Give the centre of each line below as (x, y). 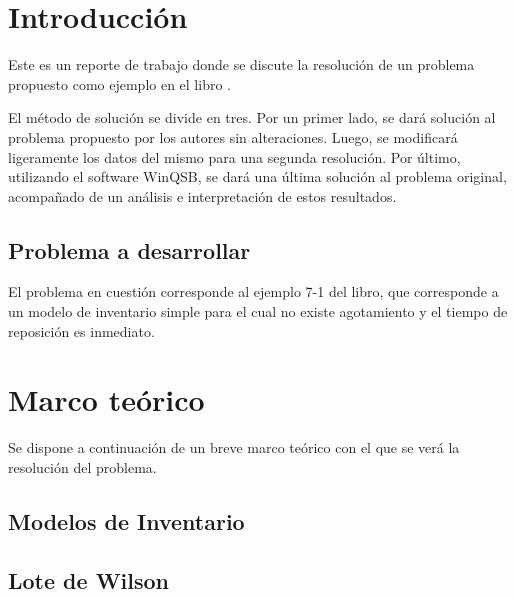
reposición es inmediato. (81, 330)
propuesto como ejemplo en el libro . (119, 83)
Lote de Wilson (89, 579)
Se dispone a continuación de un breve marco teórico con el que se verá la (234, 447)
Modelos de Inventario (126, 520)
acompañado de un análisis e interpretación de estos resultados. (202, 195)
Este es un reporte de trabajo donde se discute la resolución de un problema (241, 64)
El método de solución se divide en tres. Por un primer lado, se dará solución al (252, 117)
